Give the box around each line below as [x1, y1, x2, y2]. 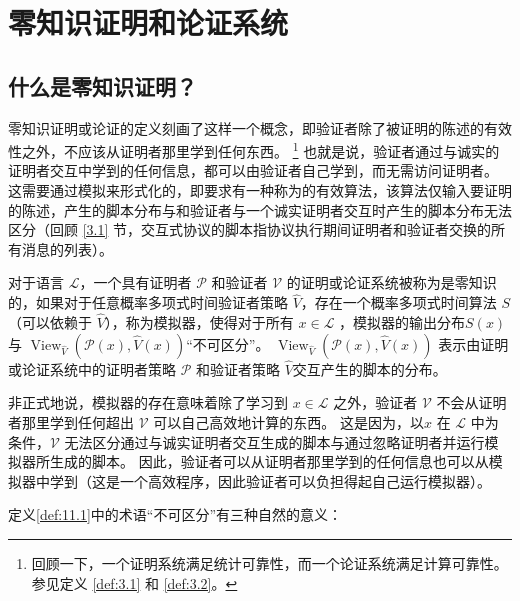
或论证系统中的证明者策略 [8, 358, 176, 379]
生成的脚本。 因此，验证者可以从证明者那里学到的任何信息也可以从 [49, 451, 489, 472]
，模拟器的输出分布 [339, 312, 466, 333]
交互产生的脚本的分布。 [292, 358, 447, 379]
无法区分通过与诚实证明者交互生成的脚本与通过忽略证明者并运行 [64, 431, 485, 452]
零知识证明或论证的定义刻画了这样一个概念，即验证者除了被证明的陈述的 [8, 117, 484, 138]
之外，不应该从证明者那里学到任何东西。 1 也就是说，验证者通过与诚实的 [21, 138, 500, 161]
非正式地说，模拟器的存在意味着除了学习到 [8, 392, 288, 413]
